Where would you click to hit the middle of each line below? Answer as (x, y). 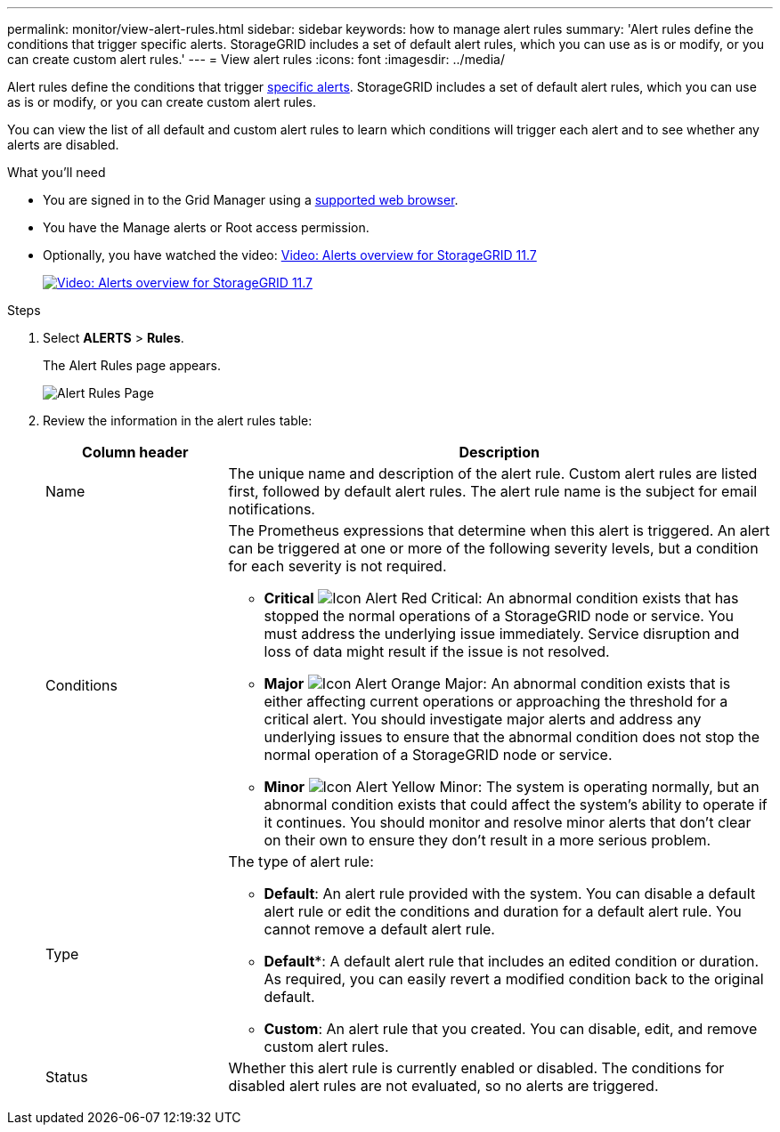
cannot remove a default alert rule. (379, 929)
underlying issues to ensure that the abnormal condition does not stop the (512, 737)
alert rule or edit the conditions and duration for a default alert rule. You (503, 911)
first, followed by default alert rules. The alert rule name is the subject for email (493, 491)
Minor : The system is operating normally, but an (512, 787)
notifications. (272, 509)
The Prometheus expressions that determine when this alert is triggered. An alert (499, 530)
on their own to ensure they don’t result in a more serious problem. (487, 840)
